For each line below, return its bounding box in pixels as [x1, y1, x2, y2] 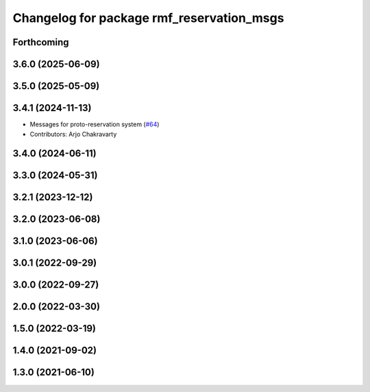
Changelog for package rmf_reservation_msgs [12, 10, 284, 25]
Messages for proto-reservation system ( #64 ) [29, 120, 160, 128]
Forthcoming [12, 36, 69, 48]
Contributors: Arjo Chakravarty [29, 130, 117, 138]
